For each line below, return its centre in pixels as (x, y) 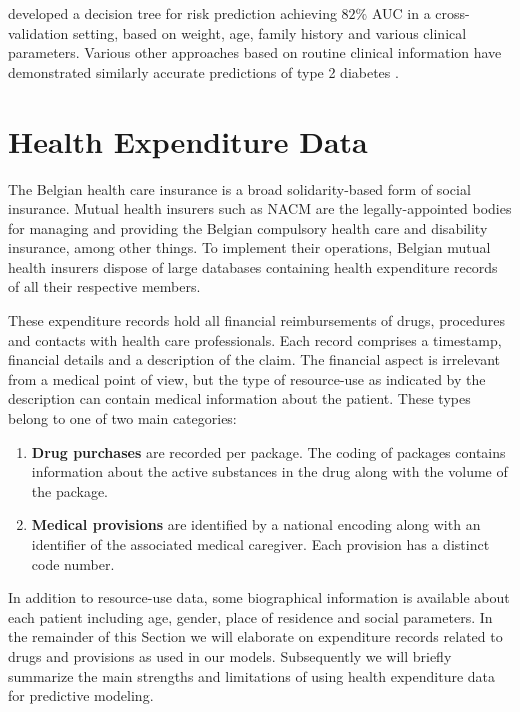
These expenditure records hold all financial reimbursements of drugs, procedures (257, 320)
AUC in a (401, 13)
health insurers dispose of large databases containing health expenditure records (253, 266)
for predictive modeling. (81, 695)
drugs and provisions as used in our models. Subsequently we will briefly (230, 655)
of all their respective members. (104, 286)
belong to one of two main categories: (122, 418)
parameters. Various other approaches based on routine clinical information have (255, 52)
